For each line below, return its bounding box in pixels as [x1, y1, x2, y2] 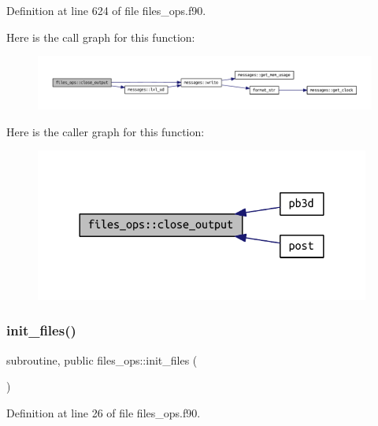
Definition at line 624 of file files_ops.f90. [6, 2, 206, 18]
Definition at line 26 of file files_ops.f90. [6, 404, 201, 420]
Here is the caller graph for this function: [6, 123, 205, 139]
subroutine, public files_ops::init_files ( [6, 351, 198, 368]
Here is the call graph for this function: [6, 28, 195, 45]
